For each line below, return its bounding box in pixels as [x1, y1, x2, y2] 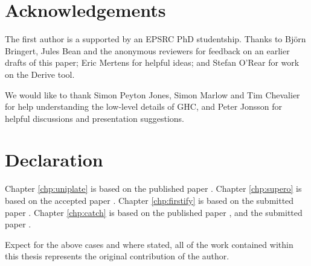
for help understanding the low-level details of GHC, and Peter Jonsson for [5, 100, 283, 113]
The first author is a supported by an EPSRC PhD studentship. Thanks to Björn [5, 33, 306, 45]
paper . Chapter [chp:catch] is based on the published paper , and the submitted [5, 206, 303, 218]
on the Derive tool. [5, 68, 75, 80]
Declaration [5, 147, 103, 172]
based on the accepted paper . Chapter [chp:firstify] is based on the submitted [5, 194, 294, 206]
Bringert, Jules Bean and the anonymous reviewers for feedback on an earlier [5, 44, 290, 57]
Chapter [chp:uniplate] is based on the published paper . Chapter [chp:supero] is [5, 182, 302, 195]
